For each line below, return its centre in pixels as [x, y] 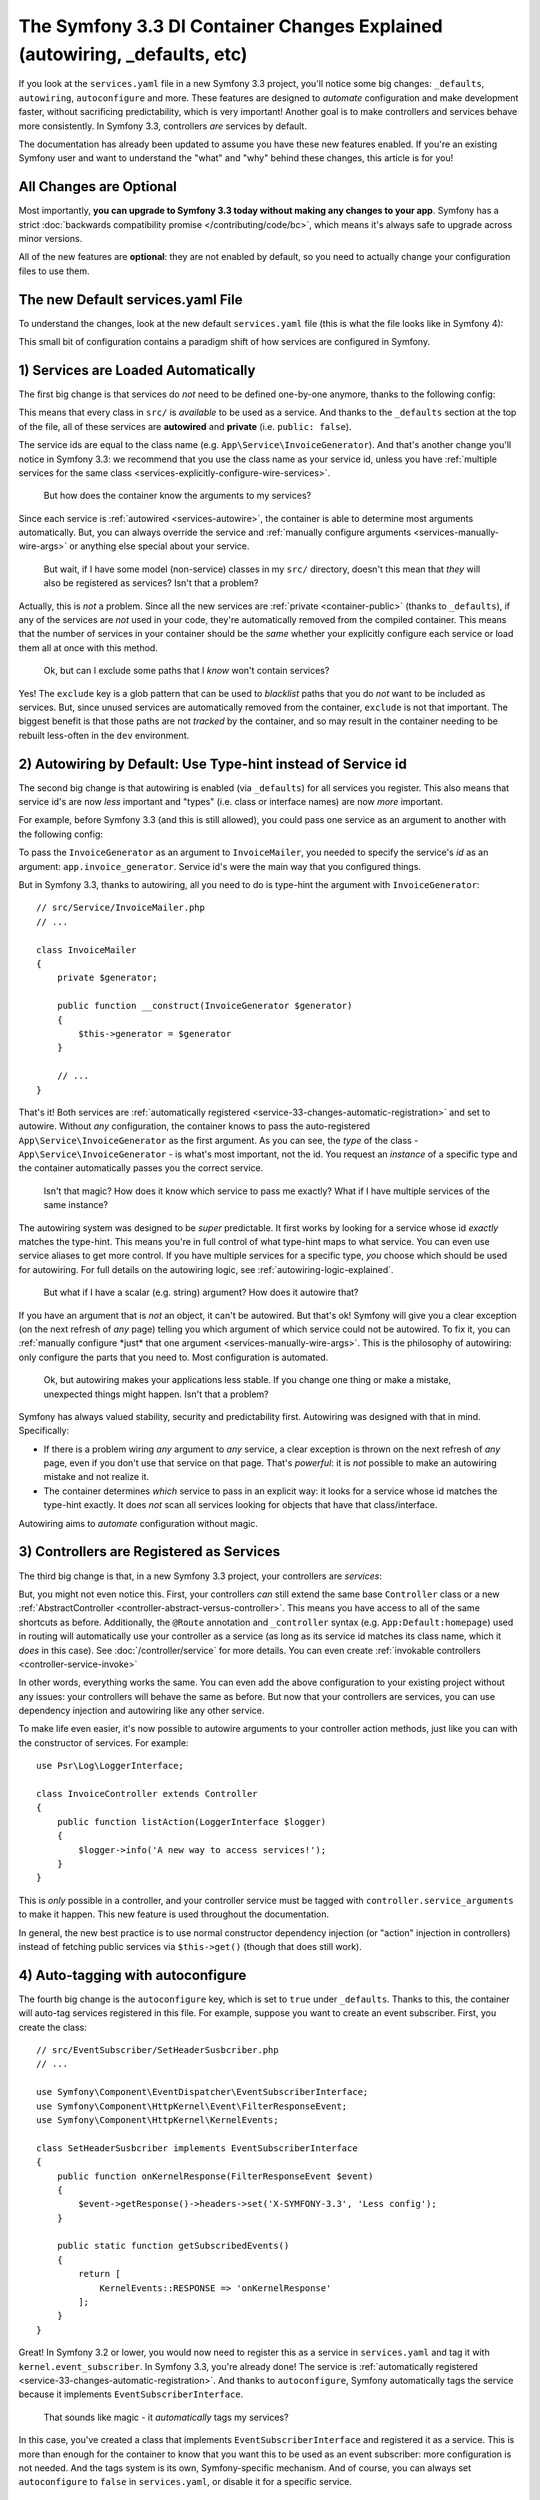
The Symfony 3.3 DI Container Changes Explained [231, 26]
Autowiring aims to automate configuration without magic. [138, 1523]
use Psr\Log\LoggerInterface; [110, 1766]
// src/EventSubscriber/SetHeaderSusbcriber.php [157, 2050]
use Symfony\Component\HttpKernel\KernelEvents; [157, 2119]
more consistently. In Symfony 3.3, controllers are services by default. [162, 126]
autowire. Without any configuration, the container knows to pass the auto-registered [194, 1126]
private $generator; [107, 978]
